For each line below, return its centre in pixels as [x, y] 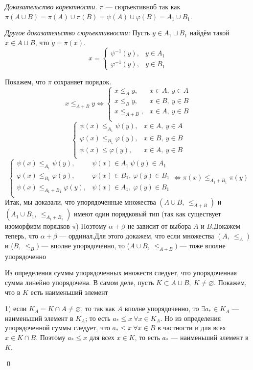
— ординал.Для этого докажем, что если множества [137, 236]
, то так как [98, 308]
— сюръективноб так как [143, 6]
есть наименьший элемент [69, 292]
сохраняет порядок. [83, 81]
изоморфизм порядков [37, 226]
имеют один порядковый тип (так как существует [147, 214]
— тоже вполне [203, 246]
